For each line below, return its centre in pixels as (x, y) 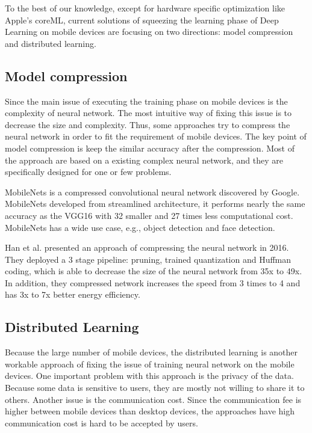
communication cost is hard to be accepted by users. (101, 422)
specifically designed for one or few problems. (88, 172)
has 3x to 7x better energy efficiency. (73, 294)
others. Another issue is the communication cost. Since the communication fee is (153, 399)
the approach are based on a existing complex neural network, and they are (144, 160)
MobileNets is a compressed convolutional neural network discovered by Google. (152, 192)
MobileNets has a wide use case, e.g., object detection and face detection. (140, 227)
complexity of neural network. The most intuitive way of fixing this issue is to (148, 113)
